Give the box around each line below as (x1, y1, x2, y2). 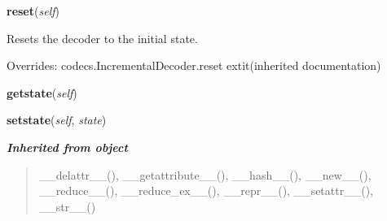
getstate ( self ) (7, 84, 77, 101)
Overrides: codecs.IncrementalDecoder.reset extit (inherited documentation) (7, 57, 381, 74)
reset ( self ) (7, 2, 59, 19)
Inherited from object (7, 138, 128, 155)
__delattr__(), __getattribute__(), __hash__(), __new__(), (38, 166, 372, 183)
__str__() (38, 197, 96, 214)
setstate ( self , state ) (7, 111, 107, 128)
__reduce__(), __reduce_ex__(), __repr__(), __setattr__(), (38, 182, 373, 199)
